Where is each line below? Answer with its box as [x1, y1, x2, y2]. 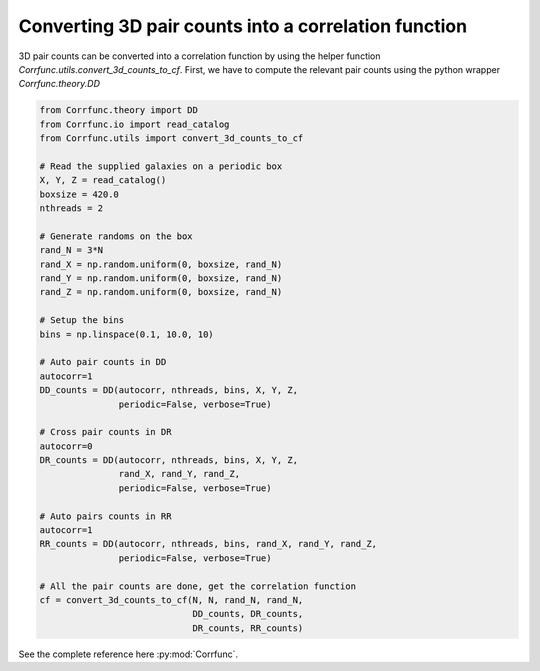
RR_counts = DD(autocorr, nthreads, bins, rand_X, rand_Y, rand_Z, [39, 538, 378, 550]
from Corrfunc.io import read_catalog [39, 118, 230, 130]
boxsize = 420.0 [39, 188, 120, 200]
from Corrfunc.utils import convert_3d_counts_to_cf [39, 133, 304, 144]
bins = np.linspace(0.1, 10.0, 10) [39, 328, 214, 340]
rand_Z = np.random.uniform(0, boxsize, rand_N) [39, 286, 283, 298]
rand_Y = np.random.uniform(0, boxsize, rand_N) [39, 273, 283, 284]
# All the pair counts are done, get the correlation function [39, 580, 357, 592]
